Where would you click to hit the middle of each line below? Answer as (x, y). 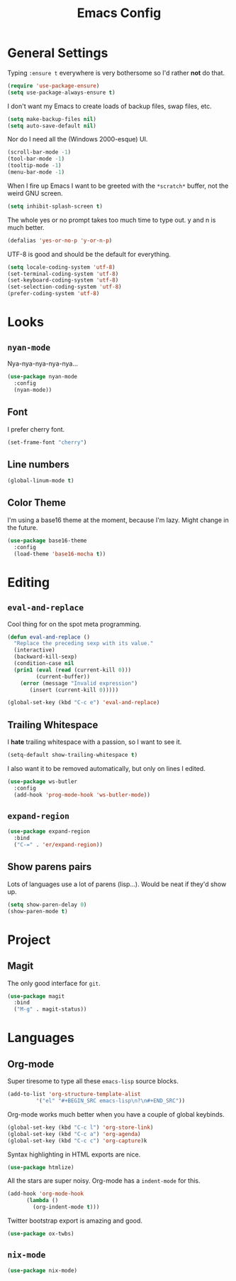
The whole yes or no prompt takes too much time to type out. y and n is (112, 220)
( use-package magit (36, 996)
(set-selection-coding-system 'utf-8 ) (64, 287)
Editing (29, 582)
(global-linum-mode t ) (41, 481)
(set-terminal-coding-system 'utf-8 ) (63, 274)
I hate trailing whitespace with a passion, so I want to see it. (95, 742)
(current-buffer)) (63, 676)
